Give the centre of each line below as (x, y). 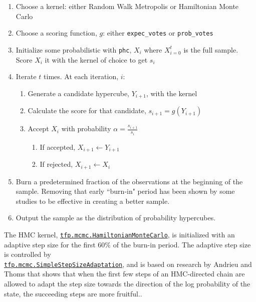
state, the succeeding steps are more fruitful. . (73, 293)
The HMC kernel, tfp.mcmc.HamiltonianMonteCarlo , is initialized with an (119, 234)
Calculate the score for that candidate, (87, 110)
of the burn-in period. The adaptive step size (182, 244)
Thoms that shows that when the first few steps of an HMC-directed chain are (124, 274)
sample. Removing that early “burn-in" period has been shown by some (125, 191)
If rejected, (56, 164)
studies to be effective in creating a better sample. (93, 201)
